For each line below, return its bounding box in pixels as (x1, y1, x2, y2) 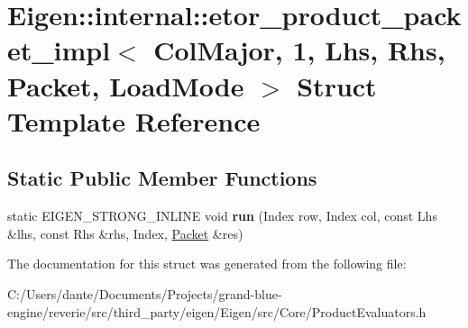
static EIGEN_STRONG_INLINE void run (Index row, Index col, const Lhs (7, 206, 437, 225)
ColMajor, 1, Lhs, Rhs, (153, 32, 445, 68)
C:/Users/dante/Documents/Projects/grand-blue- (7, 284, 282, 303)
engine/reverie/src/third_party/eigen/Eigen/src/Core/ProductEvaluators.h (7, 302, 427, 321)
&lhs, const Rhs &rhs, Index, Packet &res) (7, 223, 243, 242)
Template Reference (7, 102, 261, 139)
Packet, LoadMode (7, 67, 244, 104)
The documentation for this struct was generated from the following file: (7, 254, 407, 273)
